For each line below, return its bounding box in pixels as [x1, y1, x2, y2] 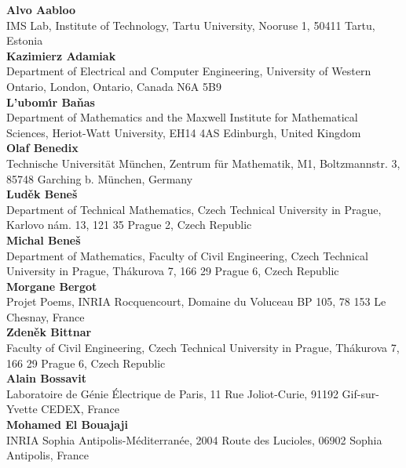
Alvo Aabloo [6, 2, 76, 17]
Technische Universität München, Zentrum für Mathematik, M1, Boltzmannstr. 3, [6, 154, 401, 171]
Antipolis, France [6, 447, 89, 463]
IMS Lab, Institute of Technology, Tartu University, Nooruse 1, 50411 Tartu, [6, 16, 375, 33]
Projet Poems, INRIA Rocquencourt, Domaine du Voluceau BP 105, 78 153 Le [6, 293, 386, 310]
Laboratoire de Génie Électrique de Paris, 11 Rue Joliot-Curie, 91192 [6, 385, 338, 401]
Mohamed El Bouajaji [6, 416, 128, 433]
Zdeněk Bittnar [6, 324, 92, 340]
